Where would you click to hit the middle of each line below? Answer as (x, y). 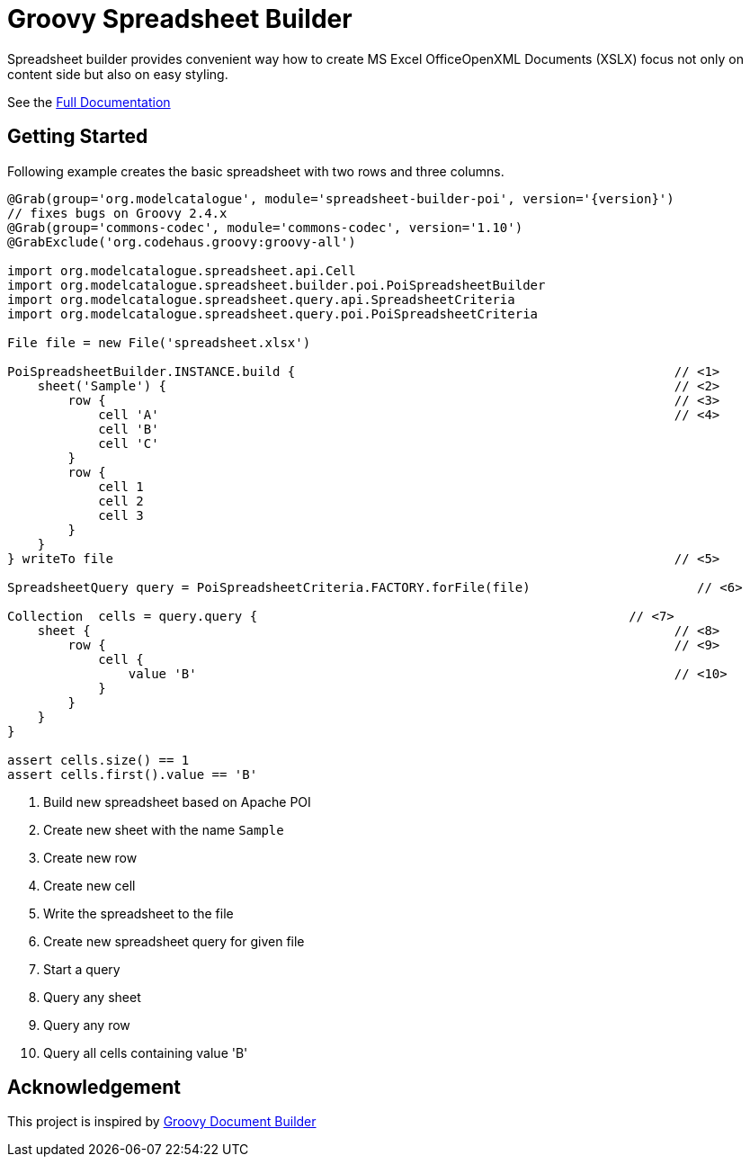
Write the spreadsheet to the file (138, 913)
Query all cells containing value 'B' (146, 1052)
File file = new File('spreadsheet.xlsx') (159, 342)
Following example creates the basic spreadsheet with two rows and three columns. (256, 171)
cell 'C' (129, 443)
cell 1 (121, 486)
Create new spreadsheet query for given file (174, 941)
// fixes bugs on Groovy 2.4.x (117, 213)
